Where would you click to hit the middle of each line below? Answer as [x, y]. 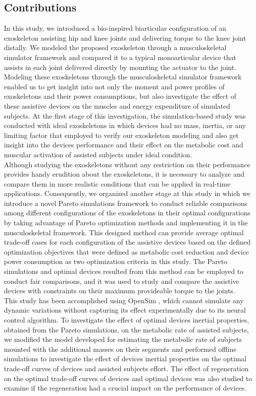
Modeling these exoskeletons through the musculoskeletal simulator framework [123, 77]
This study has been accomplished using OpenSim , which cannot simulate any [124, 300]
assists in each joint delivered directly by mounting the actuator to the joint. [120, 67]
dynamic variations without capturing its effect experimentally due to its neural [125, 310]
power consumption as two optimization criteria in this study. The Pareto [116, 261]
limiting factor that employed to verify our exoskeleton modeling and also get [121, 135]
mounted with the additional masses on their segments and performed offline [120, 349]
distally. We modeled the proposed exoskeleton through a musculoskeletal [115, 47]
